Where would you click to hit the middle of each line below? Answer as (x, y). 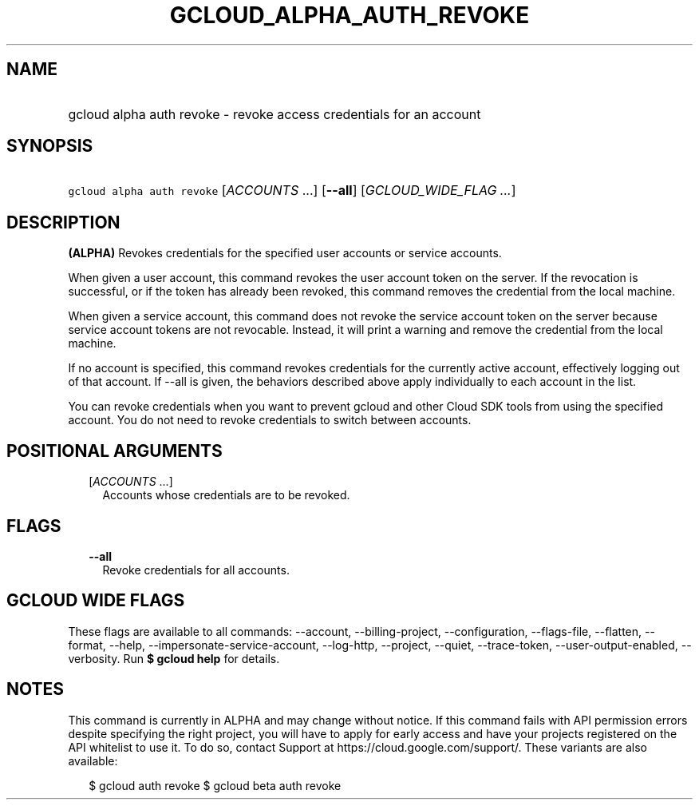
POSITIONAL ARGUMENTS (115, 451)
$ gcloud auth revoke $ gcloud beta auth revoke (215, 785)
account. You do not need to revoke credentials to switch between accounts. (270, 420)
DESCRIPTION (63, 222)
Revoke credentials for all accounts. (196, 570)
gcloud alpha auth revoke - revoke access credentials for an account (274, 114)
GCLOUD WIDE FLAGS (96, 601)
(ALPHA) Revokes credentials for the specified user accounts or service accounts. (285, 253)
